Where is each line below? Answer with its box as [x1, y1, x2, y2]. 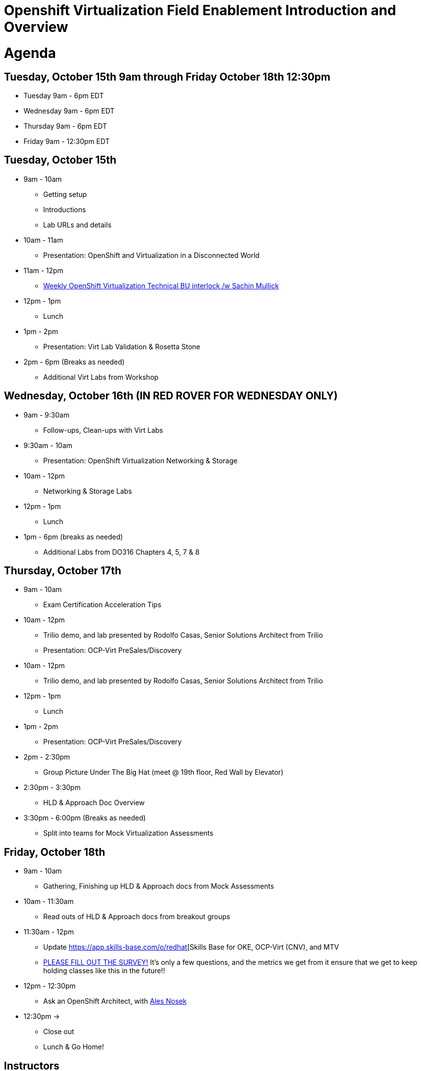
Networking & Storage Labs [43, 486, 132, 495]
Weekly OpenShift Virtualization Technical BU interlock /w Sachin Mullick [43, 281, 279, 290]
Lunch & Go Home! [43, 1043, 104, 1051]
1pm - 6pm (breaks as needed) [24, 532, 123, 541]
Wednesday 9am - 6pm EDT [24, 106, 115, 115]
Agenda [4, 44, 56, 61]
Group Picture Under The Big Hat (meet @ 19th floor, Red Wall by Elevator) [43, 768, 284, 777]
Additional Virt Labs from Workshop [43, 372, 158, 381]
